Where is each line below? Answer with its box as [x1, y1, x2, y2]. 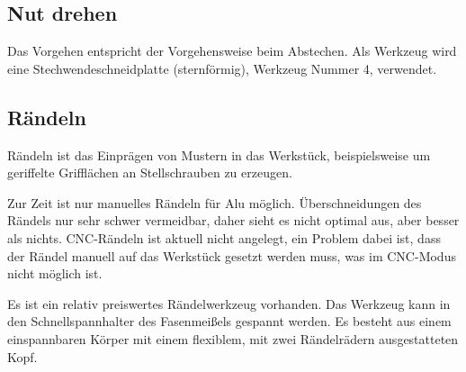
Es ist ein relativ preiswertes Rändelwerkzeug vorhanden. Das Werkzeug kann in [7, 294, 451, 313]
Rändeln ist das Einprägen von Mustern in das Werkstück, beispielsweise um [7, 145, 431, 164]
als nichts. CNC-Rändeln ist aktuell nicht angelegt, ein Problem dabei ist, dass [7, 228, 441, 247]
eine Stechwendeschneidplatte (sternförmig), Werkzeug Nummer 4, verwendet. [7, 59, 437, 77]
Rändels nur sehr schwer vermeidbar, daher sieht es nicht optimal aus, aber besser [7, 211, 460, 230]
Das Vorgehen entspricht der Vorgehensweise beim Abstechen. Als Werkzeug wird [7, 41, 457, 60]
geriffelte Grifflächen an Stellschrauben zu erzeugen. [7, 163, 292, 182]
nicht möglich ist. [7, 264, 103, 283]
